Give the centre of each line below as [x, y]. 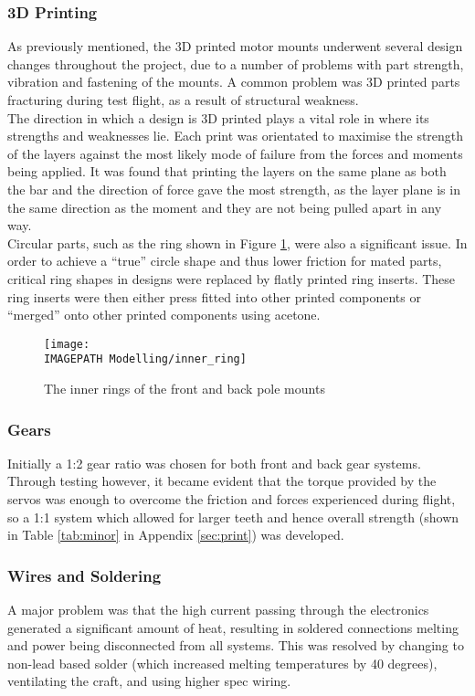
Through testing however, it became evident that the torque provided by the [222, 481]
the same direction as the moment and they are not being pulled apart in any [225, 207]
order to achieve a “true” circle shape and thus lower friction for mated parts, [225, 261]
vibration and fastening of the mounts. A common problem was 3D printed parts [234, 82]
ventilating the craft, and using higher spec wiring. [149, 681]
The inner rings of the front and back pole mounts [185, 389]
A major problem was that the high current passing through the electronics [218, 610]
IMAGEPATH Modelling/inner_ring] [145, 359]
